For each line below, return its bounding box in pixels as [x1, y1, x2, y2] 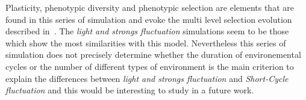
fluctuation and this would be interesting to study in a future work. [5, 84, 254, 96]
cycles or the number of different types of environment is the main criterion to [5, 60, 294, 72]
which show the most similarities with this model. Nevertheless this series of [5, 36, 286, 49]
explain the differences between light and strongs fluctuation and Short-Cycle [5, 72, 289, 84]
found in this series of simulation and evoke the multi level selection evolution [5, 13, 292, 25]
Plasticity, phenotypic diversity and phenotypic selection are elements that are [5, 1, 294, 13]
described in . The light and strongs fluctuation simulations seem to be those [5, 25, 289, 37]
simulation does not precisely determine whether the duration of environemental [5, 48, 301, 61]
